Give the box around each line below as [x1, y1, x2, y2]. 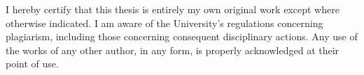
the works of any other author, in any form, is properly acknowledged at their [6, 42, 339, 57]
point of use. [6, 56, 59, 71]
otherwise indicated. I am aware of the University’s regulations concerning [6, 15, 323, 30]
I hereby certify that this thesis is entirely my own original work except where [6, 2, 339, 16]
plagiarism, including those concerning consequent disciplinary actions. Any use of [6, 29, 358, 44]
